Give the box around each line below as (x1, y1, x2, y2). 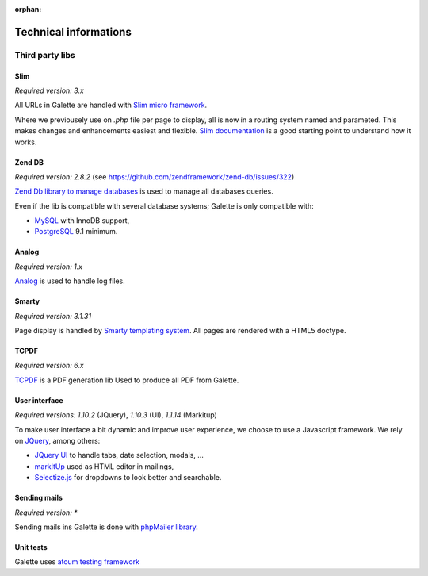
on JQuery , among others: (14, 436, 101, 445)
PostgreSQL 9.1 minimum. (34, 227, 118, 236)
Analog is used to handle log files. (14, 276, 126, 286)
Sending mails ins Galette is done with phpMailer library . (14, 522, 198, 532)
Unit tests (14, 542, 48, 551)
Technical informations (14, 25, 132, 39)
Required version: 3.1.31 (14, 311, 91, 321)
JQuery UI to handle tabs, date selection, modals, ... (34, 451, 204, 460)
